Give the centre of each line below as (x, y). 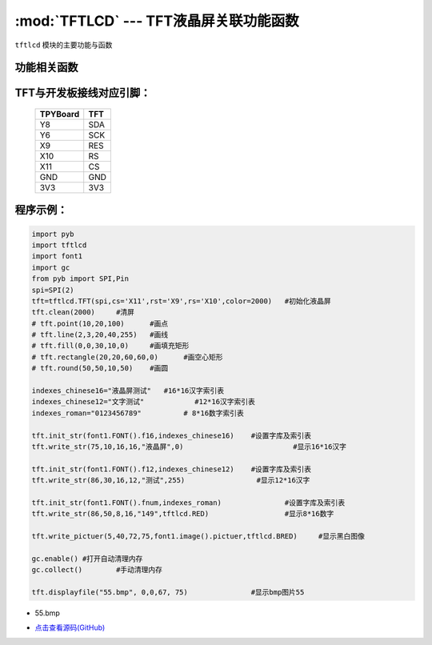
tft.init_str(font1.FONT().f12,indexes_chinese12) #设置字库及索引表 (172, 469)
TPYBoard (60, 114)
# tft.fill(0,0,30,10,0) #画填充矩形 (110, 346)
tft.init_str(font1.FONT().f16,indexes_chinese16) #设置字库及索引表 (172, 435)
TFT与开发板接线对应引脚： (83, 93)
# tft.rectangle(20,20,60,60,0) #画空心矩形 (127, 357)
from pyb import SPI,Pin (80, 279)
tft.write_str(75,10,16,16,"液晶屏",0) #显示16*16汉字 (189, 447)
